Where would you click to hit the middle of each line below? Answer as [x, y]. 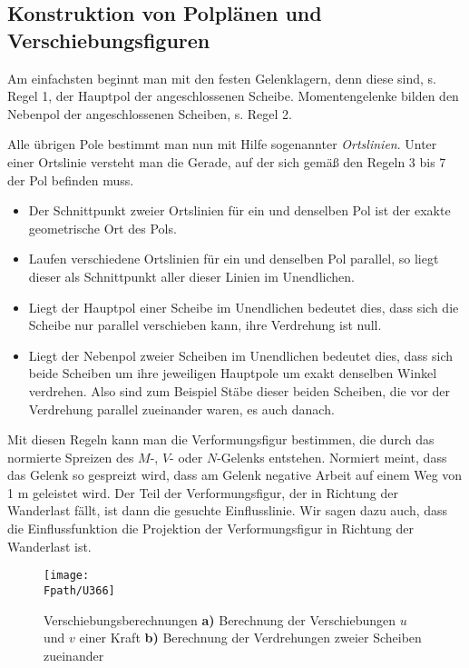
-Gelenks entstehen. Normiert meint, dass [332, 457]
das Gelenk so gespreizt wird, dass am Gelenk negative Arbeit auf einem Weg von [235, 475]
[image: [67, 576]
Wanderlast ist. [49, 546]
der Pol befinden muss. [71, 179]
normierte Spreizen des [71, 457]
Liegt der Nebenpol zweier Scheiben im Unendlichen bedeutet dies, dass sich [241, 355]
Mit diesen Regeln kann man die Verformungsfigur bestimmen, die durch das [221, 439]
